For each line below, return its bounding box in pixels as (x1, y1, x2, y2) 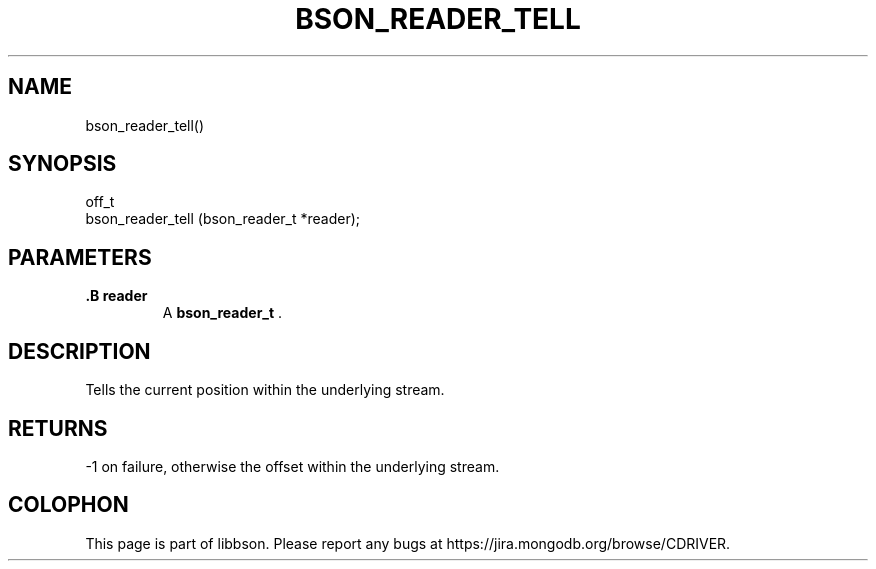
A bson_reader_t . (162, 304, 283, 322)
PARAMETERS (8, 244, 152, 270)
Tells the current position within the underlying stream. (85, 381, 445, 399)
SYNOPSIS (8, 151, 117, 177)
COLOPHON (8, 492, 129, 518)
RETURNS (8, 415, 108, 441)
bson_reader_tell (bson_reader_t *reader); (85, 210, 361, 228)
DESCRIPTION (8, 338, 151, 364)
